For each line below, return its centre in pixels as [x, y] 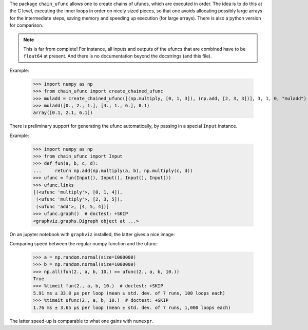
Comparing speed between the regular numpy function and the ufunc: [84, 243]
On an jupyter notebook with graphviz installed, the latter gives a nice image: [92, 234]
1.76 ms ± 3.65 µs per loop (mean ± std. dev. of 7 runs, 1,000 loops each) [132, 307]
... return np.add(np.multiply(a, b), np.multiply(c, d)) [113, 170]
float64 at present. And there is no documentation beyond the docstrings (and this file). [118, 56]
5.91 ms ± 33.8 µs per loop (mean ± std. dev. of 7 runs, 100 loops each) [129, 293]
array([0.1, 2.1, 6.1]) [63, 113]
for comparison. [26, 25]
